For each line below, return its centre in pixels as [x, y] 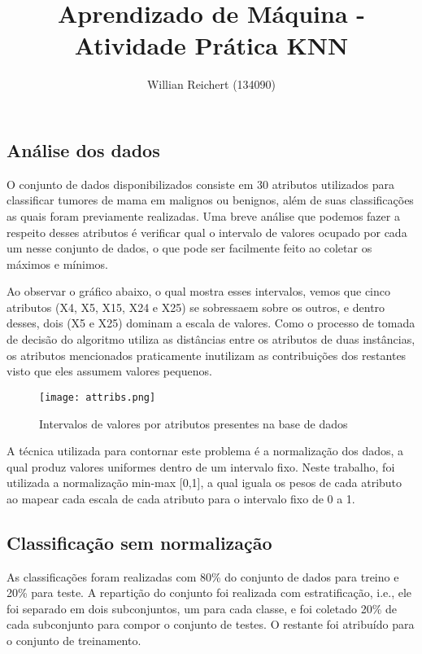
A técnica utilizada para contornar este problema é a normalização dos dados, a [205, 451]
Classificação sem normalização [139, 542]
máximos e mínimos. [57, 263]
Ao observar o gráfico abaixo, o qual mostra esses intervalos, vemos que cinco [198, 291]
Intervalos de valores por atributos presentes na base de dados [194, 423]
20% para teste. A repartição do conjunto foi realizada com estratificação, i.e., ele [209, 593]
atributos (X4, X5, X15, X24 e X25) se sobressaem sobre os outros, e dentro [196, 307]
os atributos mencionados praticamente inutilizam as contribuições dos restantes [207, 355]
